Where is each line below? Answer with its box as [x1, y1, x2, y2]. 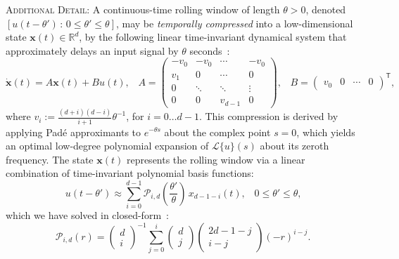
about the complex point [164, 124, 271, 139]
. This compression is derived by [198, 109, 338, 124]
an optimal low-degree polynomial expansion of [6, 138, 209, 153]
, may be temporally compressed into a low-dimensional [115, 15, 353, 30]
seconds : [189, 43, 230, 58]
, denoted [305, 2, 346, 16]
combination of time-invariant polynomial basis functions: [6, 166, 254, 180]
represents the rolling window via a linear [126, 152, 305, 166]
